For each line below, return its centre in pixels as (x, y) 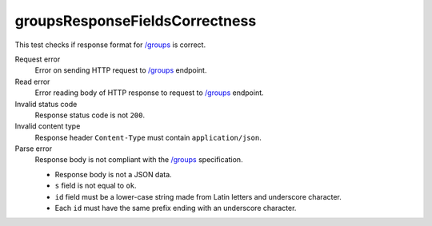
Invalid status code (46, 104)
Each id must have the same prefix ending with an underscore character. (176, 208)
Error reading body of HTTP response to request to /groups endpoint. (149, 93)
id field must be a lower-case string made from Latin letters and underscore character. (198, 196)
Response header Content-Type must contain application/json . (148, 137)
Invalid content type (48, 126)
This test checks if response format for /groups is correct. (110, 45)
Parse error (33, 149)
